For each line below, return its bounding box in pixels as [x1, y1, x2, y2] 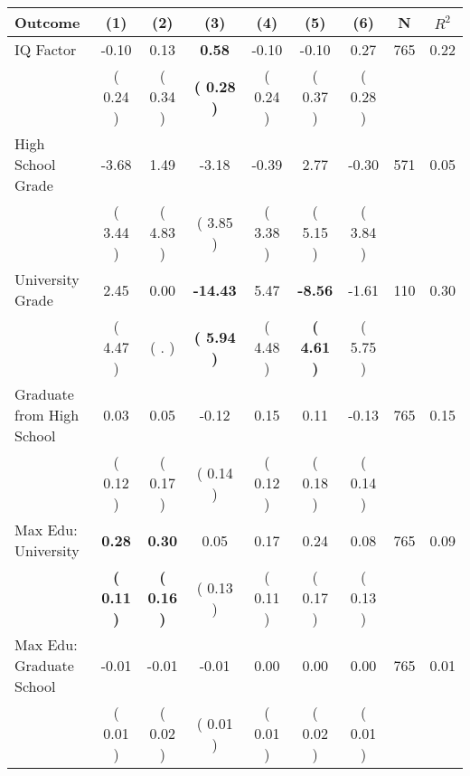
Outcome [14, 12, 80, 33]
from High [14, 404, 80, 425]
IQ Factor [14, 39, 77, 60]
